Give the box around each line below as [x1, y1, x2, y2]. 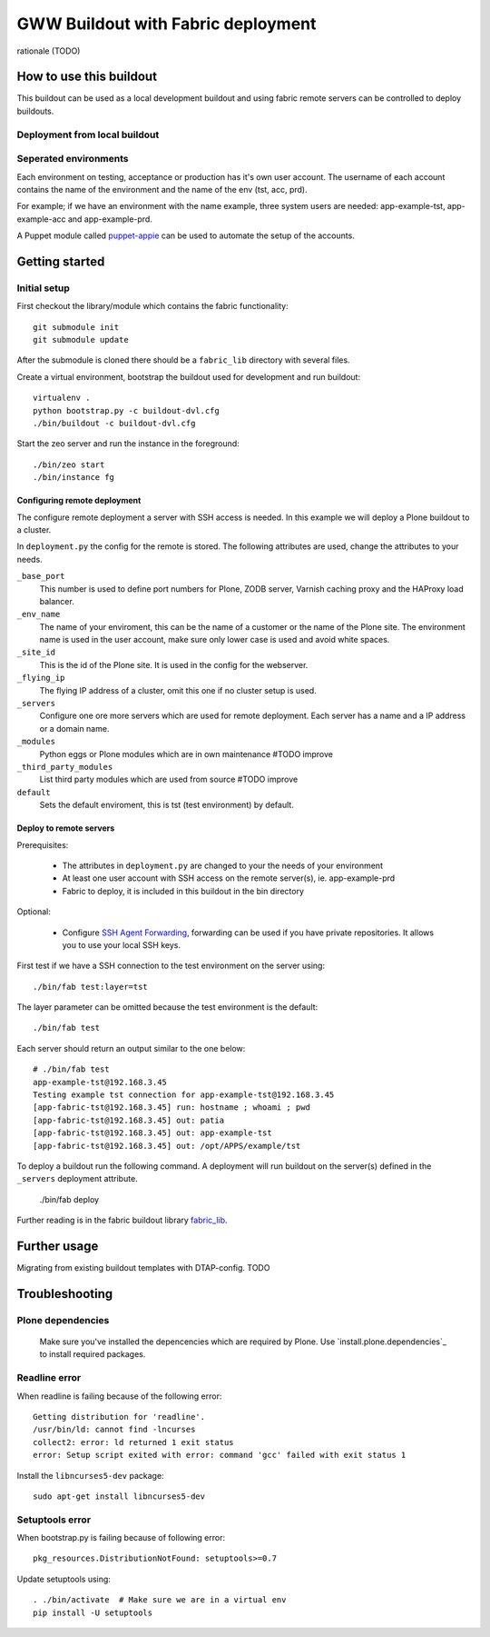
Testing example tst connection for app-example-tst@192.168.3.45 [33, 1090, 335, 1100]
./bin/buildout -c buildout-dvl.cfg [33, 418, 196, 428]
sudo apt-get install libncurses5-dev [33, 1491, 206, 1502]
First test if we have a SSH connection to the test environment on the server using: [16, 960, 326, 972]
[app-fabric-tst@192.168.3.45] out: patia [33, 1114, 225, 1125]
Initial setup [16, 282, 70, 294]
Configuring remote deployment [16, 495, 142, 506]
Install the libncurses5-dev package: [16, 1470, 164, 1481]
